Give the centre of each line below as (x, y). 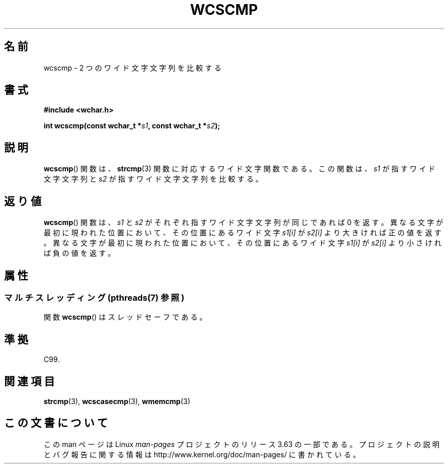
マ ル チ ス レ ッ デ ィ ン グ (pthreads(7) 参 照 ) (94, 297)
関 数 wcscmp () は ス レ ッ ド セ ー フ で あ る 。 (125, 317)
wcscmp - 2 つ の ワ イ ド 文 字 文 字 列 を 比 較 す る (132, 68)
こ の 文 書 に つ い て (56, 423)
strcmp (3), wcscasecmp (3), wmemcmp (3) (117, 402)
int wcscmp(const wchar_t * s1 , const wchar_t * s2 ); (132, 126)
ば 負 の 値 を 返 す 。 (79, 253)
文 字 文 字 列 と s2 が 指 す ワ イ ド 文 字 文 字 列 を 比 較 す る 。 (153, 179)
